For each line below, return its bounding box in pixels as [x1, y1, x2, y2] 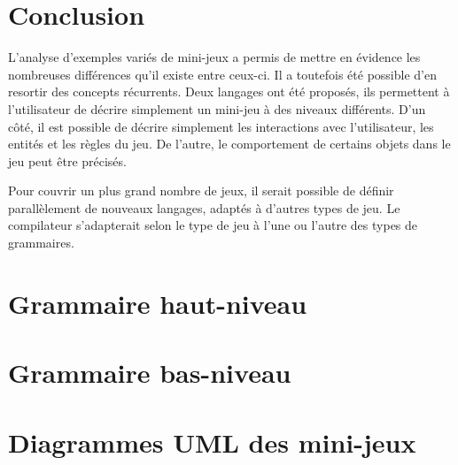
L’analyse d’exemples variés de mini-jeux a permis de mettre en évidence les [8, 48, 421, 66]
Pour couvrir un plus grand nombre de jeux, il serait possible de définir [8, 181, 394, 200]
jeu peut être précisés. [8, 151, 127, 170]
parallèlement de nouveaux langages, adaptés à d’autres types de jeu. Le [8, 198, 400, 217]
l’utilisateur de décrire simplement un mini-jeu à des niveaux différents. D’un [8, 99, 426, 118]
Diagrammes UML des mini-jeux [8, 423, 416, 460]
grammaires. [8, 233, 74, 252]
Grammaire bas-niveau [8, 354, 291, 391]
